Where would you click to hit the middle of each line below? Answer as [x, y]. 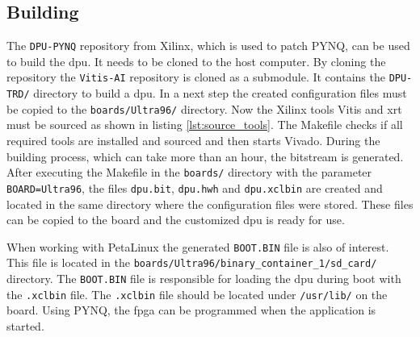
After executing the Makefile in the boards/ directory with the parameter [189, 172]
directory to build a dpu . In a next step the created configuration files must [220, 93]
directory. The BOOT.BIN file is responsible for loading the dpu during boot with [204, 279]
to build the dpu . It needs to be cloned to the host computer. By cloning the [196, 61]
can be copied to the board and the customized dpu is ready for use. [176, 220]
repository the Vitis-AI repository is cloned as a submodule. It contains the [196, 77]
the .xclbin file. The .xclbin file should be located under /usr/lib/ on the [197, 294]
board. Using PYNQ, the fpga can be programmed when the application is [191, 310]
